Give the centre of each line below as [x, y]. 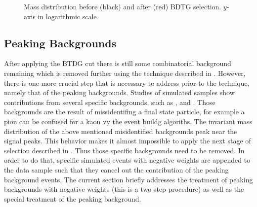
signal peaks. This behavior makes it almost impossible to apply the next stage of [128, 141]
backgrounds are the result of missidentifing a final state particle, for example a [124, 112]
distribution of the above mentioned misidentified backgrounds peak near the [121, 131]
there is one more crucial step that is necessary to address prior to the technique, [127, 83]
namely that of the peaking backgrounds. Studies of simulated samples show [119, 92]
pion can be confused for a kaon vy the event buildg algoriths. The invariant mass [128, 121]
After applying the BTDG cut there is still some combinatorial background [118, 63]
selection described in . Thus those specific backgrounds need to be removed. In [124, 150]
